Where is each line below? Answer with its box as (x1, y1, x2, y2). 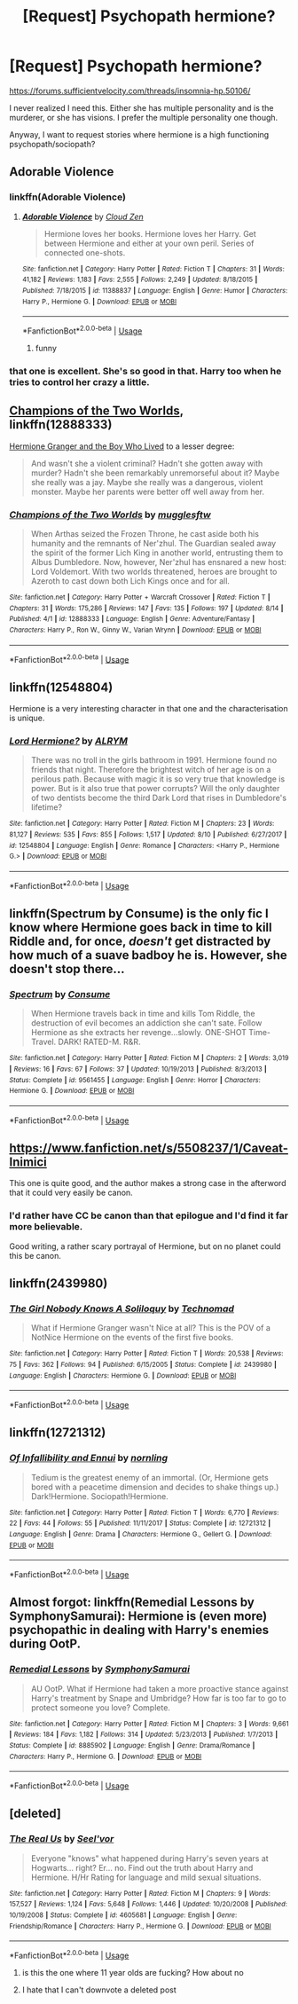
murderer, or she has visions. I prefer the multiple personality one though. (9, 112, 278, 122)
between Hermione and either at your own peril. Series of (43, 238, 255, 248)
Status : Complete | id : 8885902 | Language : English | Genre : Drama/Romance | (9, 1741, 255, 1749)
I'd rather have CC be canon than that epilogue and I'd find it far (9, 1209, 288, 1222)
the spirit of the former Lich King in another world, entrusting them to (30, 547, 284, 558)
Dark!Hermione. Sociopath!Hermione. (30, 1490, 169, 1501)
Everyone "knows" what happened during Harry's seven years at (30, 1852, 269, 1864)
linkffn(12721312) (9, 1426, 106, 1441)
